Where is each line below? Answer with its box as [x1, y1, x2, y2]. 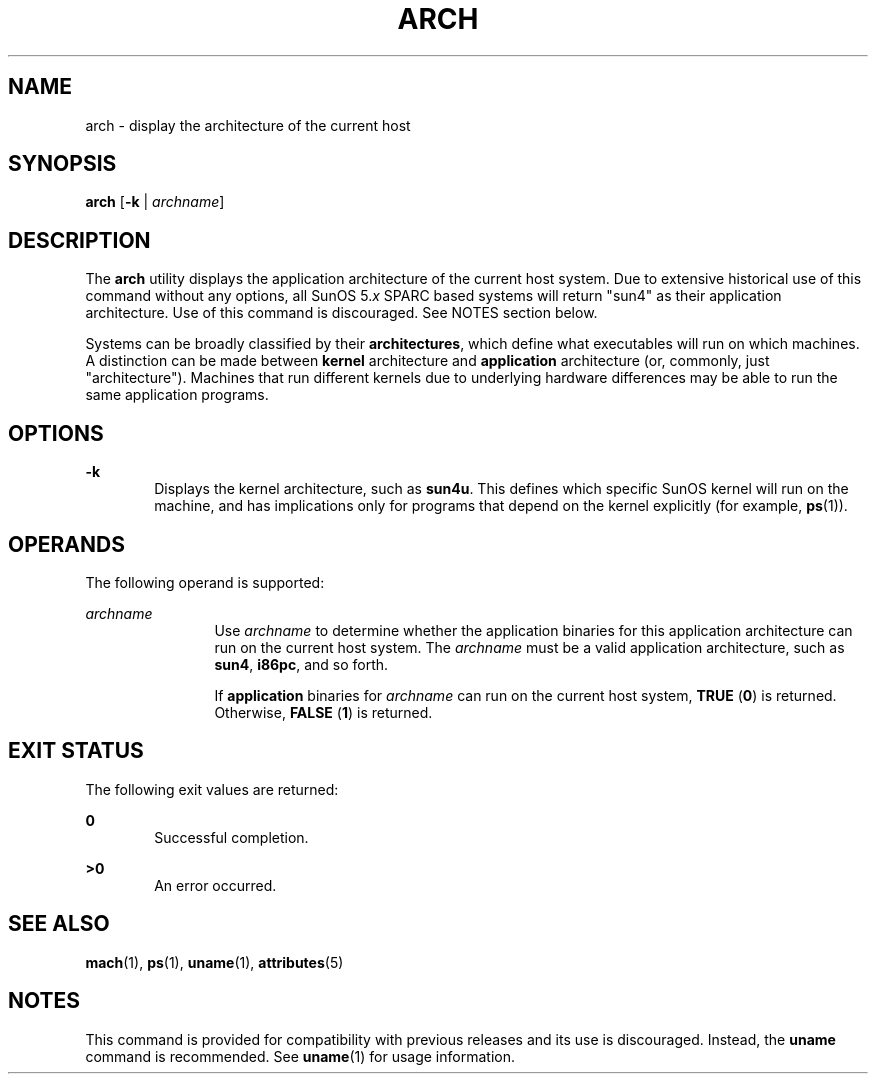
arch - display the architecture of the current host [85, 116, 411, 134]
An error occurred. [154, 876, 277, 894]
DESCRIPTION [8, 227, 151, 253]
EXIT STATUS [8, 738, 144, 764]
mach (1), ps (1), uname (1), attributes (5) [85, 953, 344, 971]
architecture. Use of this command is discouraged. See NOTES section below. [85, 304, 598, 322]
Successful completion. [154, 828, 309, 846]
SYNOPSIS [8, 151, 117, 177]
